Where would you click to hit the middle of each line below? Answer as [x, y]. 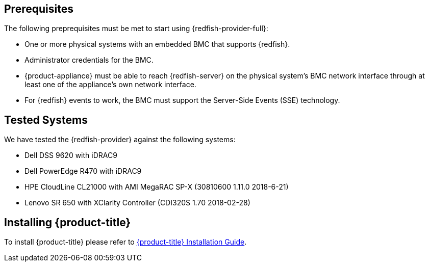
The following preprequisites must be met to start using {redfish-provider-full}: [136, 29]
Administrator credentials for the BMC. [89, 60]
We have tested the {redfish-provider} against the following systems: [120, 140]
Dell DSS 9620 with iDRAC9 [71, 155]
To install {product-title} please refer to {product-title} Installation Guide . [125, 242]
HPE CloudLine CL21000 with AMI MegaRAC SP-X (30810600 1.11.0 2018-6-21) [157, 187]
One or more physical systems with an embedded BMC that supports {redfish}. [157, 44]
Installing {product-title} [68, 222]
